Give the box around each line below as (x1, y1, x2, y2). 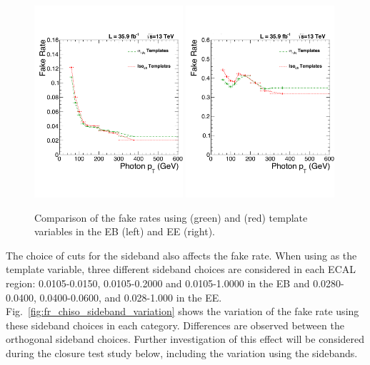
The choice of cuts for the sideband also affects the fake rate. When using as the (6, 247, 357, 262)
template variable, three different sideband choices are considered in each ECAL (6, 262, 356, 277)
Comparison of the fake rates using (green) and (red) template (34, 210, 308, 225)
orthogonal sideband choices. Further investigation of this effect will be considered (6, 331, 365, 346)
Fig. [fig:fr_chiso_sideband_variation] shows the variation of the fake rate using (6, 304, 359, 319)
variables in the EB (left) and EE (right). (34, 224, 215, 239)
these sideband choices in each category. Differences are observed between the (6, 317, 344, 332)
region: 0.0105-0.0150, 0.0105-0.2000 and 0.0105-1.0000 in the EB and (6, 275, 310, 290)
